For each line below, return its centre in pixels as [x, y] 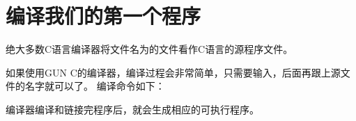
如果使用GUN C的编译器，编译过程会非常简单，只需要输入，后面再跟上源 [173, 72]
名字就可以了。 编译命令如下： [95, 86]
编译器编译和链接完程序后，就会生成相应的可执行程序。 [132, 109]
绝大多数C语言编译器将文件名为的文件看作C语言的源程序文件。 [149, 49]
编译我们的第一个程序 [103, 16]
